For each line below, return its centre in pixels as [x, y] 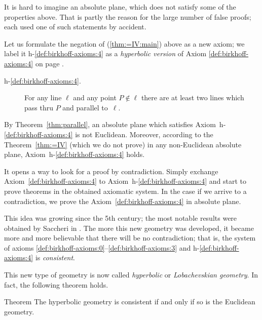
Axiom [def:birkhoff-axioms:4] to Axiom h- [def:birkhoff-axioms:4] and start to [125, 181]
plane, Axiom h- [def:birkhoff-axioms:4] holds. [74, 154]
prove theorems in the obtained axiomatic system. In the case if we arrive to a [125, 191]
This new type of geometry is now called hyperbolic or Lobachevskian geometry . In [131, 275]
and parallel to [85, 107]
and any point [95, 97]
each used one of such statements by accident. [75, 27]
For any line [43, 97]
